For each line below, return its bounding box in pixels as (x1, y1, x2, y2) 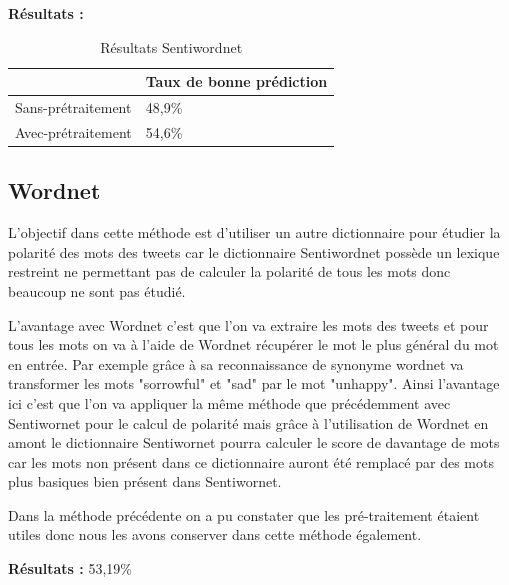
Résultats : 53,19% (8, 558, 132, 579)
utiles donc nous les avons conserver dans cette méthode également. (8, 524, 422, 545)
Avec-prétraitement (15, 121, 132, 142)
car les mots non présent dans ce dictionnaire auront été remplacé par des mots (8, 451, 494, 472)
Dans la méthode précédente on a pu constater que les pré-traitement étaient (8, 504, 480, 525)
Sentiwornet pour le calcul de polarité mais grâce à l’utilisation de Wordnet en (8, 412, 489, 433)
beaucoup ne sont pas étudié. (8, 280, 186, 301)
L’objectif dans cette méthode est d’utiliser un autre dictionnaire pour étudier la (8, 222, 501, 243)
